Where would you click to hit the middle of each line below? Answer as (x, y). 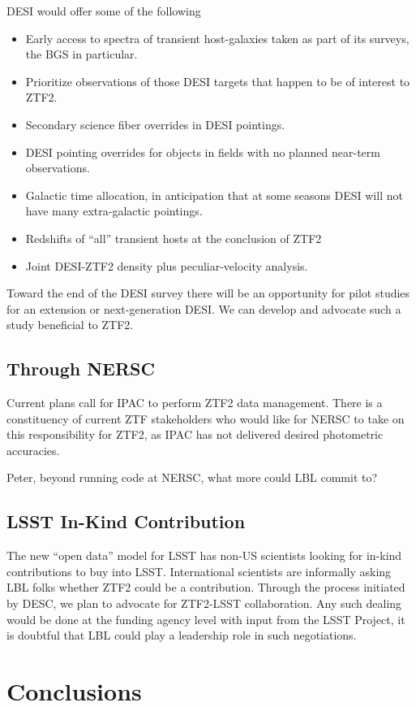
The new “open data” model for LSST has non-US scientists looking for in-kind (204, 555)
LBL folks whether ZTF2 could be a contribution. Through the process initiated (206, 587)
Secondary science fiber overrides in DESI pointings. (155, 124)
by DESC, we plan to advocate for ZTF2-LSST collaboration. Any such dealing (204, 603)
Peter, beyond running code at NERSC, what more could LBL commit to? (192, 477)
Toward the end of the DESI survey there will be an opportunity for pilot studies (208, 293)
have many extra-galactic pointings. (114, 211)
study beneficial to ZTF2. (70, 325)
